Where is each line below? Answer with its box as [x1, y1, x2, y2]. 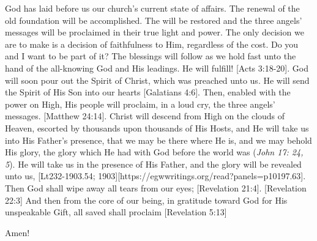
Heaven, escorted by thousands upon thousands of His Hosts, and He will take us [5, 121, 309, 134]
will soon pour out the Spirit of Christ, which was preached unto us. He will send [5, 73, 310, 86]
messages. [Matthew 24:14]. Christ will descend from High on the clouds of [5, 109, 285, 122]
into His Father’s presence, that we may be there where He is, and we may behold [5, 133, 312, 146]
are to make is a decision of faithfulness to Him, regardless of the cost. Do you [5, 37, 299, 50]
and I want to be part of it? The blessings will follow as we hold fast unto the [5, 50, 296, 62]
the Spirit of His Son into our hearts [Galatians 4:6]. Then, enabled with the [5, 86, 291, 98]
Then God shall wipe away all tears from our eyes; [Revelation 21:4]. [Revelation [5, 181, 307, 194]
